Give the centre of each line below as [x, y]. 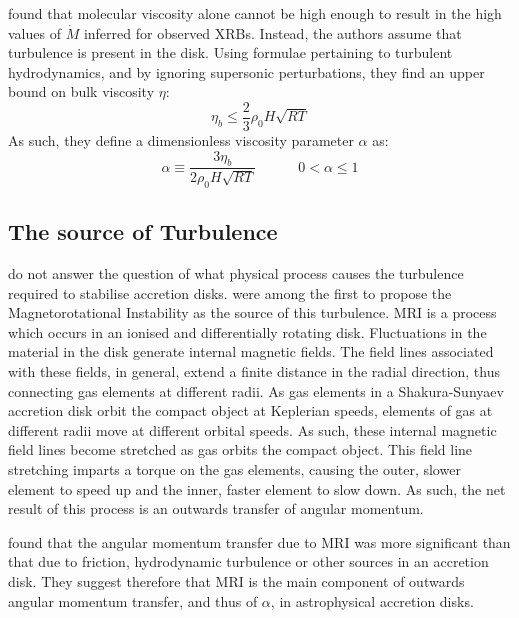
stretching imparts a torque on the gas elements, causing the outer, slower [234, 469]
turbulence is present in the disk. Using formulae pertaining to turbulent [230, 52]
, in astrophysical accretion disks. [372, 600]
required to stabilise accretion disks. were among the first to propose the [230, 292]
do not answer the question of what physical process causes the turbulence [236, 273]
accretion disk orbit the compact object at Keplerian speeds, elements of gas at [250, 410]
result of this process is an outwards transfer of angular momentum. [216, 508]
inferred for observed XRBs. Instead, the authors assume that [272, 32]
